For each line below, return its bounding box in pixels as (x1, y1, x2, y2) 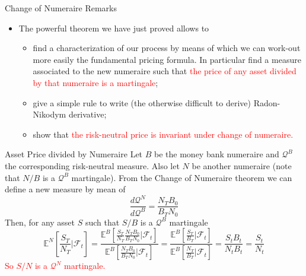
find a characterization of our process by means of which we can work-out (33, 42, 301, 54)
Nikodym (33, 108, 66, 120)
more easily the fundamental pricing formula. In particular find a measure (33, 53, 301, 65)
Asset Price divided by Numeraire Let (5, 148, 143, 160)
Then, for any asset (5, 215, 75, 228)
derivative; (68, 108, 107, 120)
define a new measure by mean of (5, 183, 126, 195)
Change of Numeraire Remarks (5, 2, 117, 14)
